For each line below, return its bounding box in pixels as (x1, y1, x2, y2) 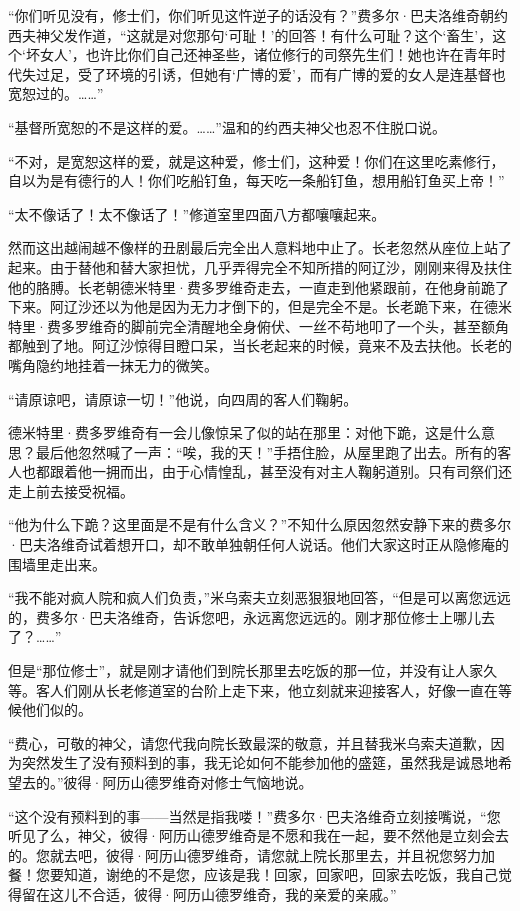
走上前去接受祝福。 (8, 480, 134, 501)
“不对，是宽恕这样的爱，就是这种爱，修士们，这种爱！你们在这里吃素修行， (8, 150, 505, 171)
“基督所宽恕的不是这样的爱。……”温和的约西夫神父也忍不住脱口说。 (8, 116, 446, 137)
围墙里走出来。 (8, 553, 106, 574)
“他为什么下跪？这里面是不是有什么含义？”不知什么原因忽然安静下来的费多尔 (8, 514, 512, 535)
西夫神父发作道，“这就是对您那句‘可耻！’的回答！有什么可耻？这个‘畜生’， (8, 24, 493, 45)
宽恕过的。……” (8, 83, 104, 104)
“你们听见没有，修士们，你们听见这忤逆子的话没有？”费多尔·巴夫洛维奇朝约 (8, 5, 509, 25)
